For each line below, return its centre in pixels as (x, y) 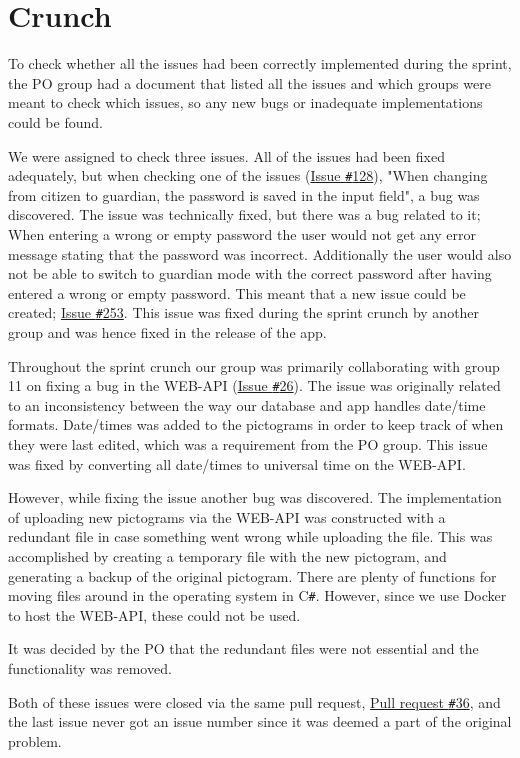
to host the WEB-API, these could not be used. (154, 614)
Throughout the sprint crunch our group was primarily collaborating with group (254, 365)
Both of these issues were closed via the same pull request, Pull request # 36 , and (254, 701)
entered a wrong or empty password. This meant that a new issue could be (237, 292)
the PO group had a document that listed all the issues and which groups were (249, 82)
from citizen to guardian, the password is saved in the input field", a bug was (244, 194)
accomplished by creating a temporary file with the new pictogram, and (227, 555)
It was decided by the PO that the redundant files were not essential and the (243, 648)
